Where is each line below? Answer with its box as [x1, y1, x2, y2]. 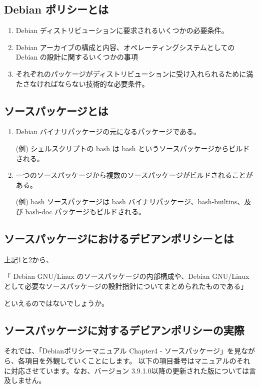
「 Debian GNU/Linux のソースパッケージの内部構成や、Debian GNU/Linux [4, 271, 249, 281]
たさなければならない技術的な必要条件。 [15, 78, 149, 89]
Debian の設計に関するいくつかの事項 [15, 52, 138, 62]
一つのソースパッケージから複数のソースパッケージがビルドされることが [15, 170, 253, 180]
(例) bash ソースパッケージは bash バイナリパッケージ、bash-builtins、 [15, 196, 244, 207]
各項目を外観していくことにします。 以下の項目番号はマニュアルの [17, 355, 236, 365]
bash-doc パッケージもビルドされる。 [25, 206, 145, 216]
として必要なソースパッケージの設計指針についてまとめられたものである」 [4, 280, 248, 291]
